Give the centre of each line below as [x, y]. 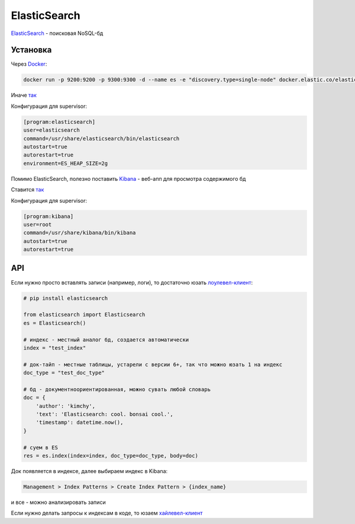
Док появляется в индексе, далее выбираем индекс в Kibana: [89, 471]
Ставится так [28, 190]
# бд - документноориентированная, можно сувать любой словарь [117, 389]
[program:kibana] [49, 216]
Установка [31, 50]
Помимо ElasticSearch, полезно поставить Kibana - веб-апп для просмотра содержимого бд [128, 178]
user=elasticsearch [51, 130]
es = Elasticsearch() [55, 323]
